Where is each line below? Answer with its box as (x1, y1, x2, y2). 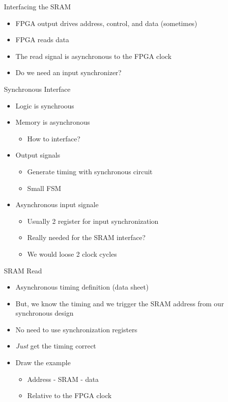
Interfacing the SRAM (4, 1, 71, 11)
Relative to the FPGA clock (27, 390, 112, 401)
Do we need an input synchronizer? (15, 67, 122, 78)
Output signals (15, 150, 60, 160)
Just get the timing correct (15, 341, 96, 351)
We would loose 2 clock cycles (27, 248, 117, 259)
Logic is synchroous (15, 100, 74, 110)
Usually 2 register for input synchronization (27, 215, 159, 226)
